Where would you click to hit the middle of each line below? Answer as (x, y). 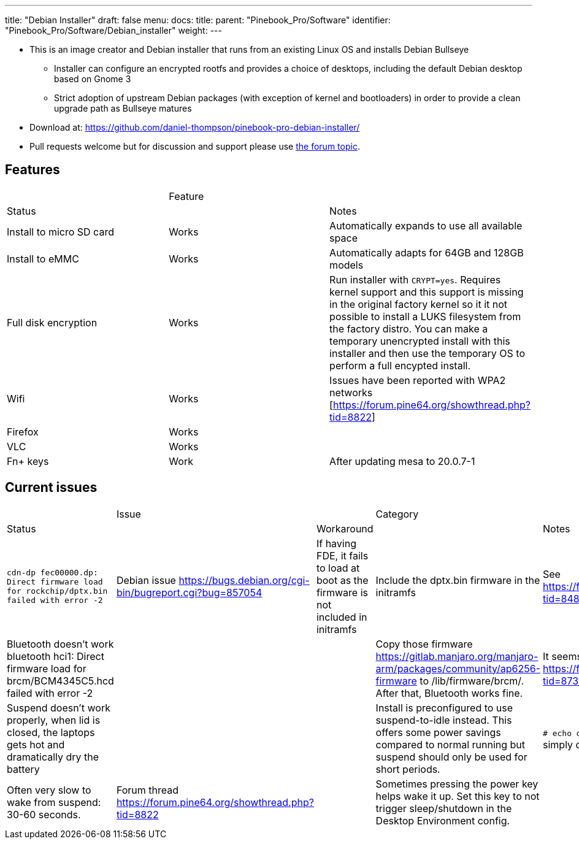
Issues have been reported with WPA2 (418, 380)
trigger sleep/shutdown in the (444, 808)
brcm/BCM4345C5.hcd (60, 681)
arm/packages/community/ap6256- (458, 668)
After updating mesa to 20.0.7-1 (402, 461)
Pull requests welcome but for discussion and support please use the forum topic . (195, 146)
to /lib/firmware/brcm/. (472, 681)
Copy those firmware (424, 644)
